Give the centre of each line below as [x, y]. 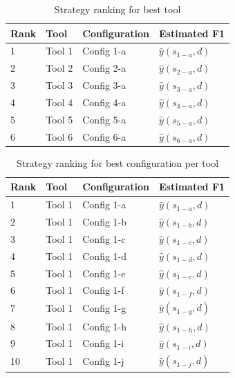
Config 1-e [104, 273]
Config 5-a [104, 119]
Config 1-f [103, 290]
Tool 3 [59, 85]
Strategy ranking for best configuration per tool [118, 162]
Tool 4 [59, 102]
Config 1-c [104, 238]
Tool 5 [59, 119]
